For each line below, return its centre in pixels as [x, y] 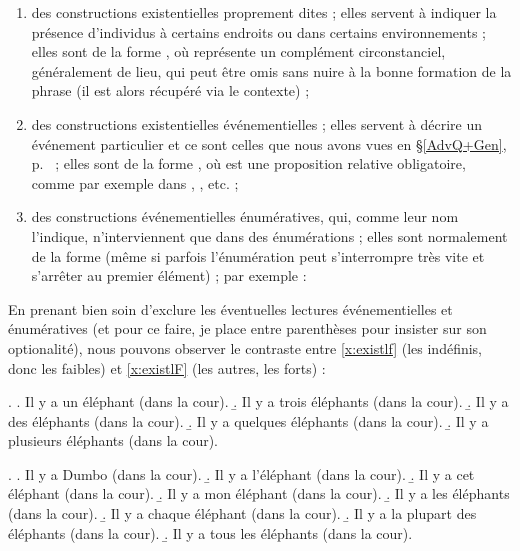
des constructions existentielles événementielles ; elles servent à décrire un [257, 123]
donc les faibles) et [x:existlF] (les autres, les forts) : [167, 367]
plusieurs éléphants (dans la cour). [113, 440]
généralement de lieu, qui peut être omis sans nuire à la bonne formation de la [271, 70]
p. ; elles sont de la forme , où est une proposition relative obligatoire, [248, 163]
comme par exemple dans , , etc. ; [135, 182]
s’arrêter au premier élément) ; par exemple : [169, 275]
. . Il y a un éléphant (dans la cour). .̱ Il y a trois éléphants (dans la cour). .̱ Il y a [258, 401]
